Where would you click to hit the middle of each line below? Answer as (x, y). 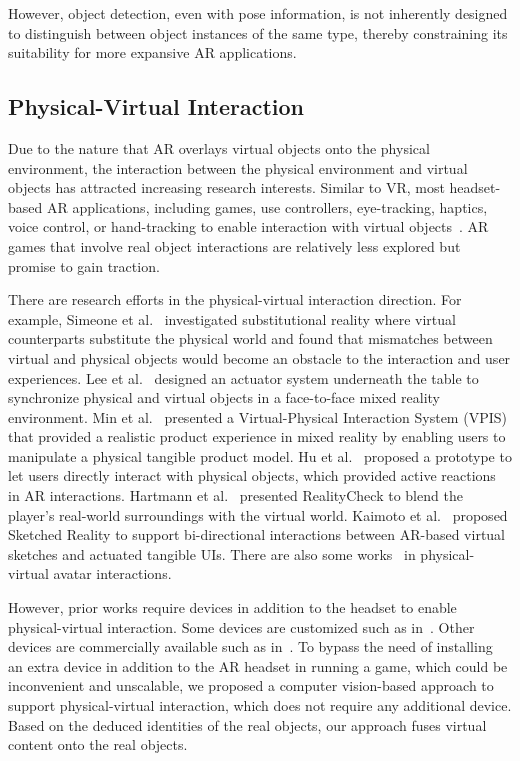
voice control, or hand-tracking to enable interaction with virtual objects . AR (248, 226)
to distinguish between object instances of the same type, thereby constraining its (258, 32)
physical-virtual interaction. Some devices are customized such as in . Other (241, 626)
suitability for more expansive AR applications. (152, 52)
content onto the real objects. (98, 744)
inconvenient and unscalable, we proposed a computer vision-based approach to (251, 685)
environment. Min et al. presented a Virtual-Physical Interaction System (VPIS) (257, 416)
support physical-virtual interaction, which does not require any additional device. (260, 705)
